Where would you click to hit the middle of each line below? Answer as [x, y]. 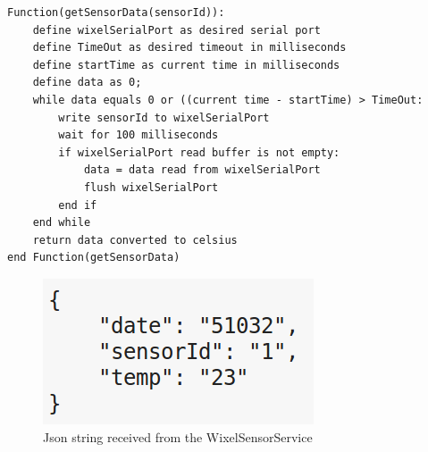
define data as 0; [87, 83]
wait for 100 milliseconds [138, 135]
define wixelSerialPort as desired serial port [176, 30]
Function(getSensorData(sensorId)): [116, 13]
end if [78, 205]
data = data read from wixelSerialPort [202, 170]
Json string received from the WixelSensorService [178, 436]
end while [62, 223]
